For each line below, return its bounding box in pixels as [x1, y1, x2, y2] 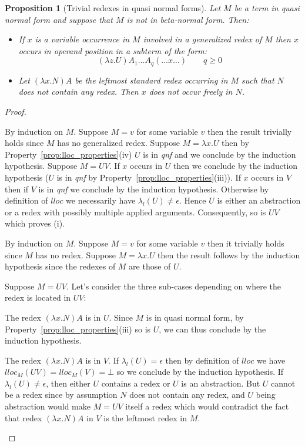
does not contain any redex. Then [18, 85, 139, 98]
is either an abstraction [217, 194, 301, 207]
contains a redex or [101, 377, 170, 389]
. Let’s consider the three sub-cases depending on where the [66, 279, 281, 292]
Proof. [5, 105, 26, 118]
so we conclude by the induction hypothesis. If [116, 365, 284, 378]
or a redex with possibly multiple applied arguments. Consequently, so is [5, 205, 266, 218]
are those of [129, 260, 171, 272]
